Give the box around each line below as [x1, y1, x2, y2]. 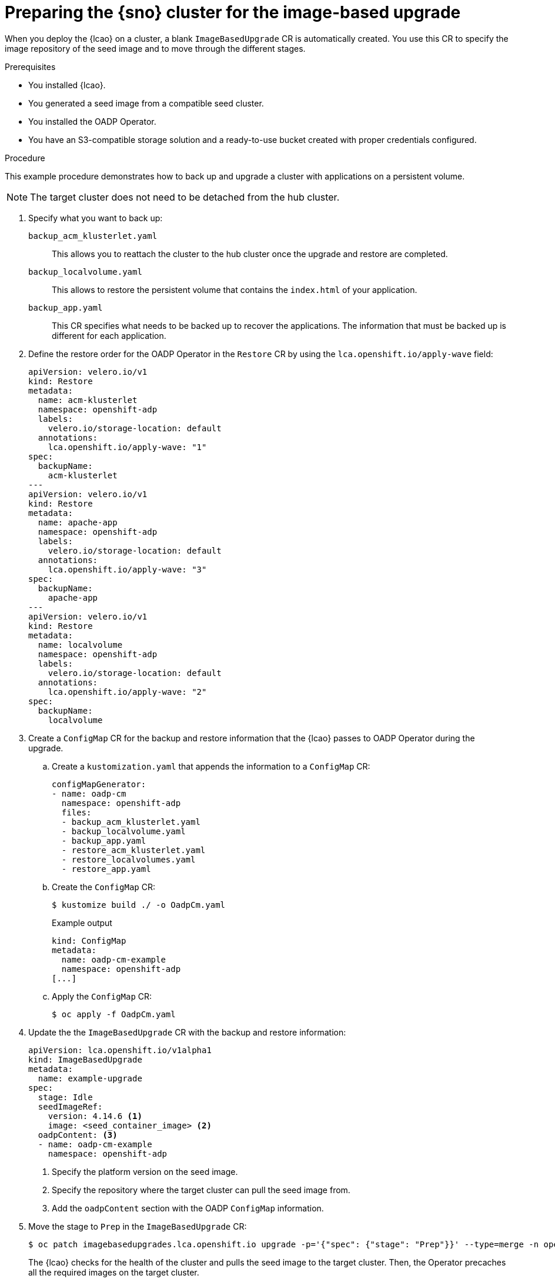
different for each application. [52, 330, 166, 341]
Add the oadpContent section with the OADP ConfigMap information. [52, 1203, 324, 1213]
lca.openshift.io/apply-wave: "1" [48, 442, 207, 452]
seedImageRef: [38, 1101, 103, 1111]
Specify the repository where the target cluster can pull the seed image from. [52, 1184, 350, 1195]
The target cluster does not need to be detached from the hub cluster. [30, 191, 340, 203]
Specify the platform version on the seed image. [52, 1166, 238, 1177]
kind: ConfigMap [52, 935, 126, 945]
